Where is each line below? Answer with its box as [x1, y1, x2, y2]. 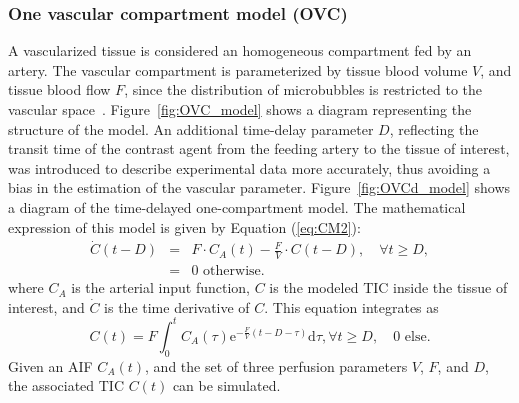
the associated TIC [8, 375, 125, 396]
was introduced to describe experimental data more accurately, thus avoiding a [8, 157, 491, 178]
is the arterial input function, [71, 277, 250, 298]
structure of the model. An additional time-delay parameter [8, 118, 374, 139]
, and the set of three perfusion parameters [145, 355, 408, 376]
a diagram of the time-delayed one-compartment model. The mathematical [8, 196, 466, 217]
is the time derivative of [104, 296, 250, 317]
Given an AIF [8, 355, 93, 376]
